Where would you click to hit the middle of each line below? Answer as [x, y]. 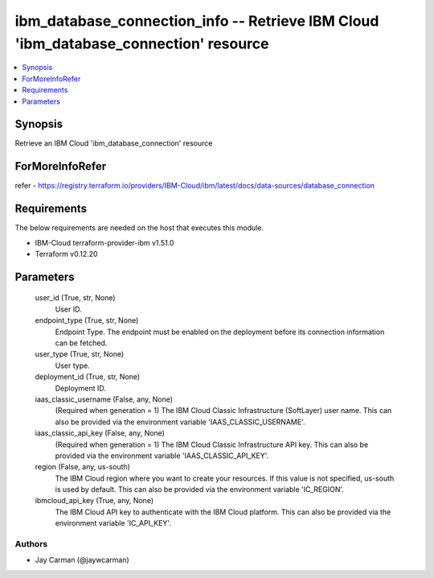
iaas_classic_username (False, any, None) [104, 399]
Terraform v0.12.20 [66, 254]
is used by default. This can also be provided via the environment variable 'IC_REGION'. [200, 489]
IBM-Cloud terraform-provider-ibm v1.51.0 [104, 242]
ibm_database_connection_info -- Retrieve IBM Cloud [197, 21]
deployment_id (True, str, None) [88, 377]
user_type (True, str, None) [80, 354]
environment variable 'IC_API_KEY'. [113, 523]
